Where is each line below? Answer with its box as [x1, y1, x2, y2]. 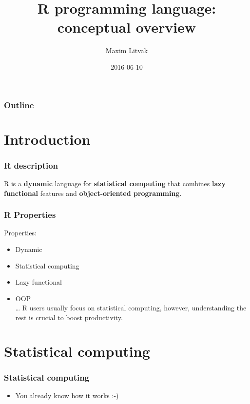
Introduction [4, 129, 91, 149]
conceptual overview [57, 17, 196, 37]
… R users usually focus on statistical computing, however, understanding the [15, 303, 247, 313]
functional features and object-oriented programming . [4, 188, 182, 198]
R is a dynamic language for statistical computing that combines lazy [4, 178, 226, 189]
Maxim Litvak [105, 45, 148, 56]
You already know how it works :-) [15, 390, 119, 401]
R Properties [4, 209, 56, 221]
